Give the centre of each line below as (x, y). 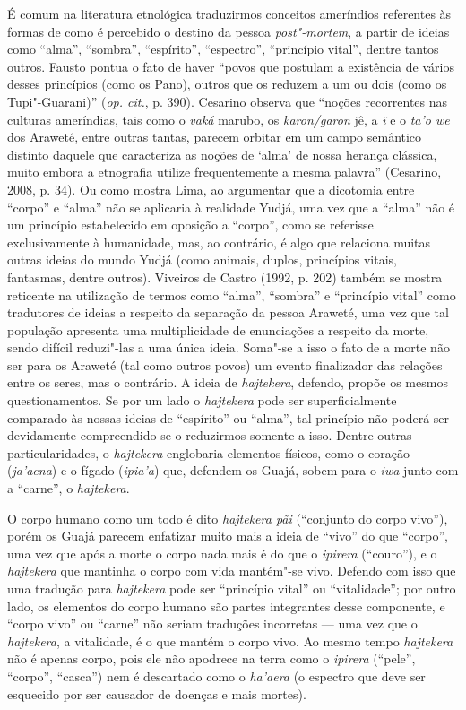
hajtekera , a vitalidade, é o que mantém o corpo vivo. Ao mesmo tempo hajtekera (230, 641)
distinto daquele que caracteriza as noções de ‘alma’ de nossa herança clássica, (222, 154)
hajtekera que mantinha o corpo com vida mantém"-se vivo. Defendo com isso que (232, 571)
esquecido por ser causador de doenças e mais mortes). (157, 693)
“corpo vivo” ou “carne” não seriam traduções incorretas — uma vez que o (212, 623)
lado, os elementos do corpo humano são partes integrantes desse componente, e (226, 606)
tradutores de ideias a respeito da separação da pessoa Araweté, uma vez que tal (228, 312)
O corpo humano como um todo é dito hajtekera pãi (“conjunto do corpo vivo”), (228, 518)
